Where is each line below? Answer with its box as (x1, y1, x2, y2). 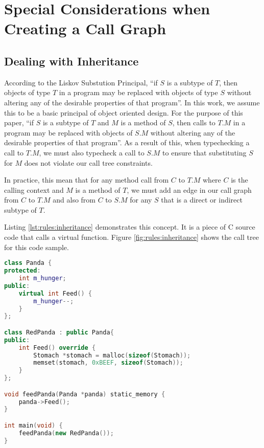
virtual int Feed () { (18, 289, 92, 297)
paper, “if (4, 117, 34, 128)
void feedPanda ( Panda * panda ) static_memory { (4, 390, 165, 398)
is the (231, 174, 248, 185)
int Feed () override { (18, 344, 96, 351)
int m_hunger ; (18, 275, 66, 282)
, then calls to (172, 117, 215, 128)
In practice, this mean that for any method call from (4, 174, 169, 185)
